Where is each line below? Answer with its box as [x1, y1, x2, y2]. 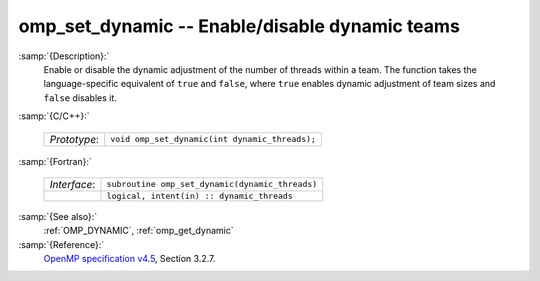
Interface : [49, 177, 96, 191]
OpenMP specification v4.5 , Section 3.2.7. [43, 253, 216, 265]
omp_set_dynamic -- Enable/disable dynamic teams [18, 15, 460, 37]
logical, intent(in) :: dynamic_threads [106, 190, 294, 201]
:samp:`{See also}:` [18, 210, 98, 222]
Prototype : [49, 132, 100, 146]
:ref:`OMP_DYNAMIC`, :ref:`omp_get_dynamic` [43, 225, 234, 237]
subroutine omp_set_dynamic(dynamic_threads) [106, 179, 318, 190]
